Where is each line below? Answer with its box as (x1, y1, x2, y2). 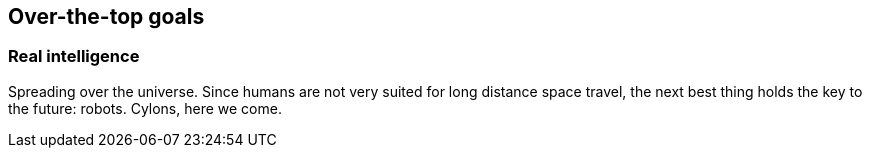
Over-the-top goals (8, 4, 205, 29)
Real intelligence (8, 46, 140, 67)
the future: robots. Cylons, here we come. (8, 99, 282, 117)
